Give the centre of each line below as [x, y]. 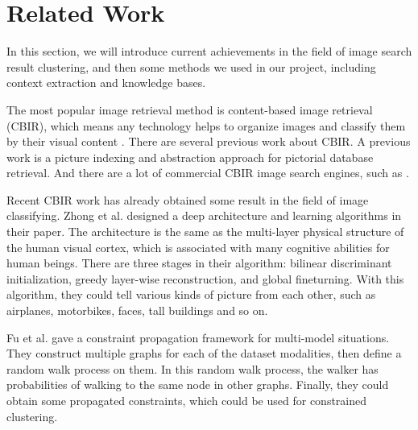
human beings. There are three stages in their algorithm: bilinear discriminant [199, 263]
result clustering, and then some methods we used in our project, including [191, 66]
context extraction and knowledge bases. [106, 83]
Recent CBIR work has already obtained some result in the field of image [188, 199]
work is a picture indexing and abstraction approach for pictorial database [190, 157]
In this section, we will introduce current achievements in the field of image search [209, 51]
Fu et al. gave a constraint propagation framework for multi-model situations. [198, 337]
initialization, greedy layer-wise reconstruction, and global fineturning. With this [205, 278]
